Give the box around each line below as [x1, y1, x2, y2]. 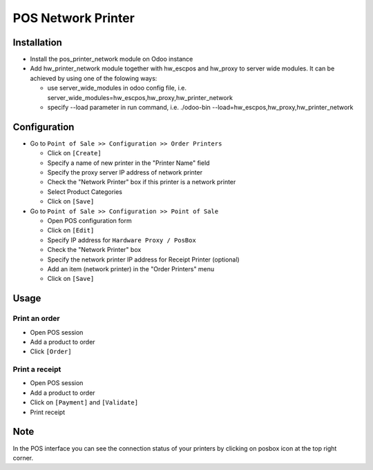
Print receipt [30, 408, 66, 416]
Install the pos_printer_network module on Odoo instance [30, 55, 193, 63]
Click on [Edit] [47, 226, 95, 235]
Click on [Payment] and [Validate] [30, 398, 138, 407]
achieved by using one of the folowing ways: [30, 74, 157, 82]
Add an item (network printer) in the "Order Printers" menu [47, 265, 215, 273]
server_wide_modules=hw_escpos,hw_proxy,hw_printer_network [47, 93, 233, 101]
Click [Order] [30, 347, 72, 355]
